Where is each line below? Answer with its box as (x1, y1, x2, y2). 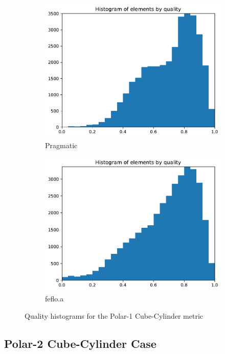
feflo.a (45, 293, 64, 303)
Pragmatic (45, 139, 78, 150)
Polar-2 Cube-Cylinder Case (4, 335, 156, 351)
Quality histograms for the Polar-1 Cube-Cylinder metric (25, 310, 204, 321)
